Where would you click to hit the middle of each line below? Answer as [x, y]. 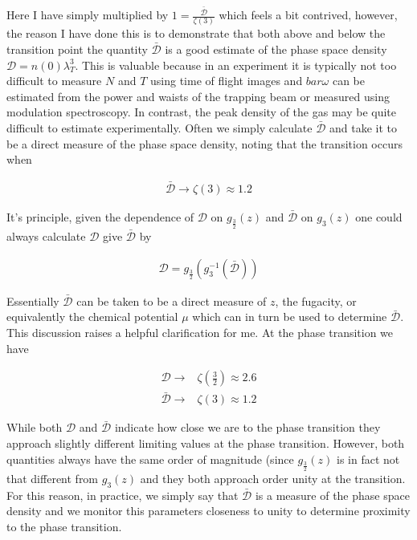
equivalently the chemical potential [92, 317]
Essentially [33, 300]
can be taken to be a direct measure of [172, 300]
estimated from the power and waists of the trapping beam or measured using [198, 96]
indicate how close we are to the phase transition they [247, 427]
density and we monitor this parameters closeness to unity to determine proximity [208, 511]
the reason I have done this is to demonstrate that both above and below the [196, 33]
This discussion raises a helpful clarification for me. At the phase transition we [200, 332]
